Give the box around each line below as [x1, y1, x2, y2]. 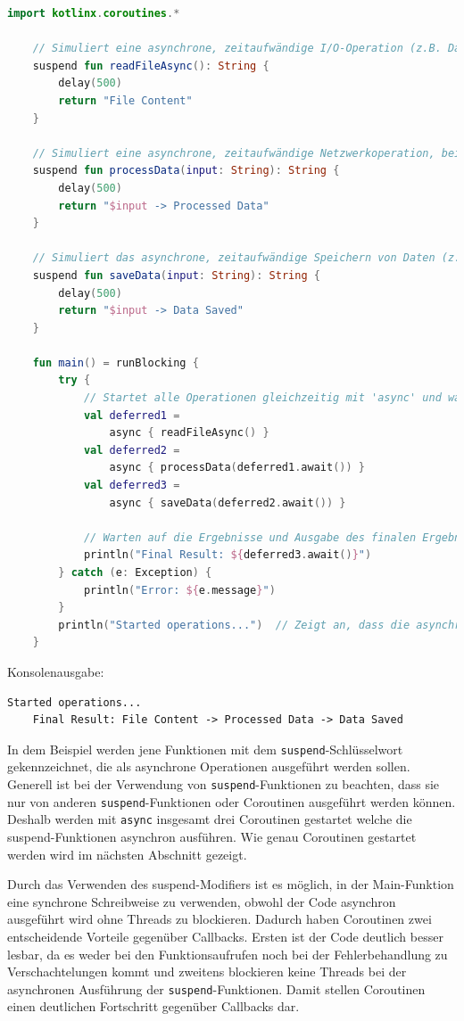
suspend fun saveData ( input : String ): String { [32, 268, 320, 282]
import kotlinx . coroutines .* [7, 7, 180, 20]
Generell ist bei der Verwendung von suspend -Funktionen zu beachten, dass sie [7, 775, 440, 793]
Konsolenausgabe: [7, 662, 104, 680]
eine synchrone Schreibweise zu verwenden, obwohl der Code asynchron [7, 892, 396, 910]
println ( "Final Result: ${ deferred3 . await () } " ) [83, 548, 372, 562]
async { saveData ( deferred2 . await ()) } [109, 496, 346, 509]
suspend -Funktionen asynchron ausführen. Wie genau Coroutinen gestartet [7, 827, 417, 845]
